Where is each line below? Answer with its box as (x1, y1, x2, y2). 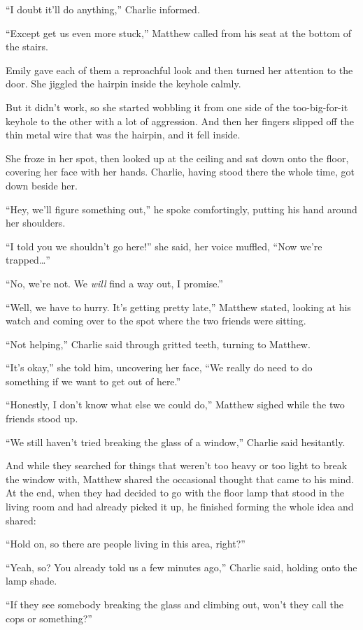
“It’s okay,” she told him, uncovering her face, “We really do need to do (6, 360, 313, 375)
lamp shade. (6, 573, 57, 588)
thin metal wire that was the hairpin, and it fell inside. (6, 127, 241, 142)
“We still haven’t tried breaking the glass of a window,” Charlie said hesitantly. (6, 434, 346, 449)
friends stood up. (6, 411, 78, 426)
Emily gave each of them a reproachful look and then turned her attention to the (6, 62, 353, 77)
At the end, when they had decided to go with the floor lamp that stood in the (6, 485, 344, 500)
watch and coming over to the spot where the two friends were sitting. (6, 313, 306, 328)
